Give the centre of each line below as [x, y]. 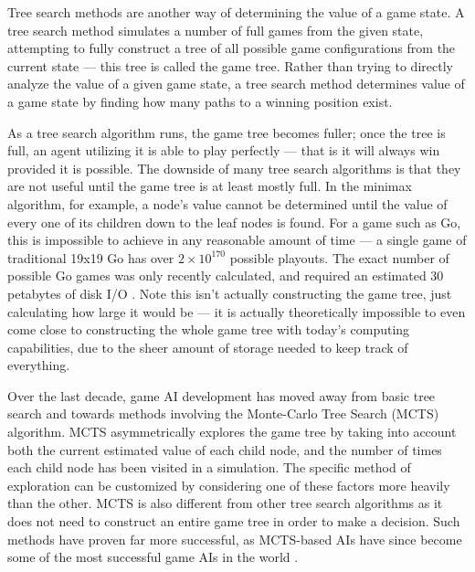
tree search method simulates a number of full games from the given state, [216, 30]
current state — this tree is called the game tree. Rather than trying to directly [230, 65]
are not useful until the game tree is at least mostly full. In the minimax [210, 186]
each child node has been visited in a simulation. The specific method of [209, 467]
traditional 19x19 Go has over [91, 257]
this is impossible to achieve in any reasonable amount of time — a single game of [237, 240]
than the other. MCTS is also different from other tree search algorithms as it [225, 503]
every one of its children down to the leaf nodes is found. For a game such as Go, [234, 222]
